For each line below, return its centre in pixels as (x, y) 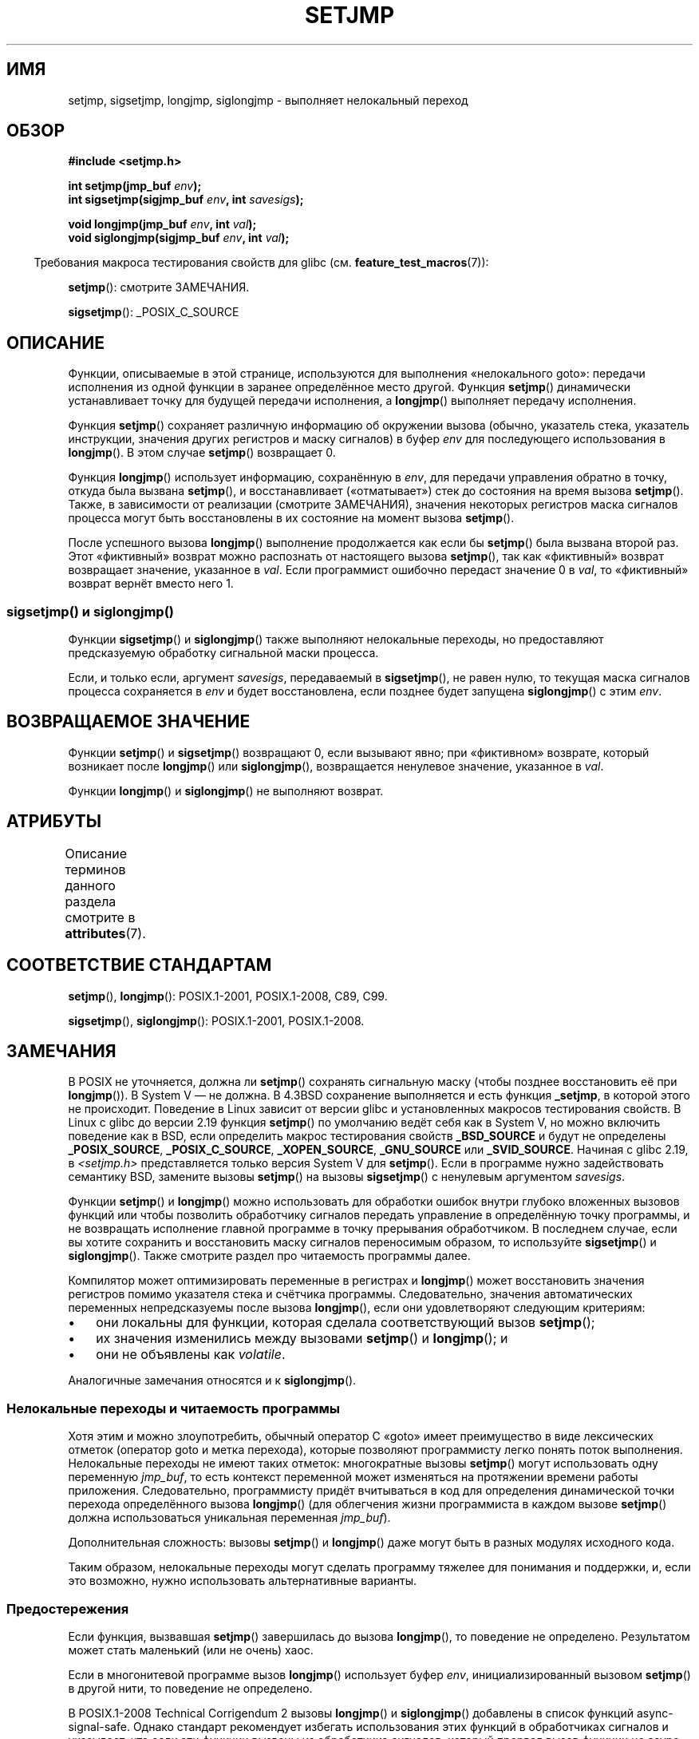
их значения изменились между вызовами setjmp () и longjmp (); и (302, 1339)
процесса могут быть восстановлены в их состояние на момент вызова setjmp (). (291, 518)
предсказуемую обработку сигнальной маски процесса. (223, 653)
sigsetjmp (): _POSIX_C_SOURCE (154, 312)
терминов (95, 869)
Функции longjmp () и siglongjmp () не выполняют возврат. (226, 790)
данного (90, 885)
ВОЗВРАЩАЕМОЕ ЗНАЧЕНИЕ (128, 722)
